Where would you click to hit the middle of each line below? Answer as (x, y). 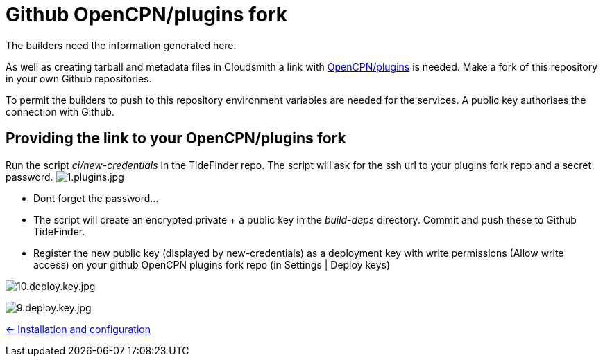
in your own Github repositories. (79, 78)
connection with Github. (60, 111)
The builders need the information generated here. (121, 45)
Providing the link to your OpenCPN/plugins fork (176, 138)
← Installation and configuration (78, 329)
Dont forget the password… (96, 198)
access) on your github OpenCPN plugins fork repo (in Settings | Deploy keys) (212, 264)
